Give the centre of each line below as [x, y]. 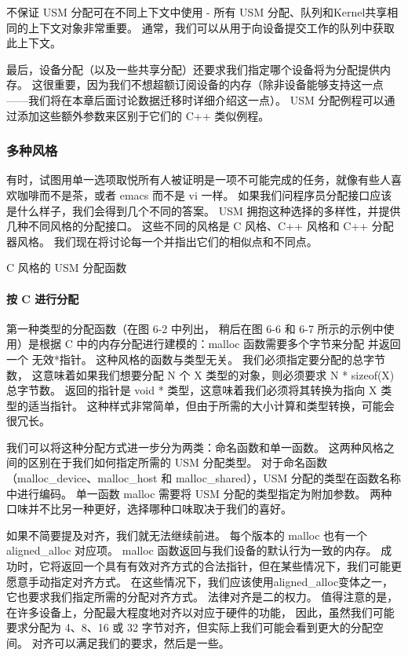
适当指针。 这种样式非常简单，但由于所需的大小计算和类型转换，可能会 [211, 405]
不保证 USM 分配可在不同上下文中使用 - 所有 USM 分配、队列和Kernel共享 [197, 12]
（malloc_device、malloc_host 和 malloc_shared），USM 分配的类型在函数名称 [204, 478]
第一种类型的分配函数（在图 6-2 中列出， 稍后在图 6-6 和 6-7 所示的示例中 [195, 328]
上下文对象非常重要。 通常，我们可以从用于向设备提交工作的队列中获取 [211, 27]
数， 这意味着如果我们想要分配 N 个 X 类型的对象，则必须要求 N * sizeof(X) [200, 374]
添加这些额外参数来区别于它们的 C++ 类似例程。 [143, 115]
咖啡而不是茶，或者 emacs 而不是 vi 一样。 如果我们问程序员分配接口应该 [204, 194]
